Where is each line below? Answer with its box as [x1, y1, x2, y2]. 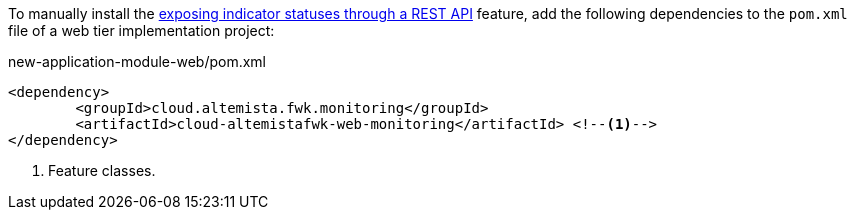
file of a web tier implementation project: [8, 22, 275, 39]
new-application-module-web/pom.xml [8, 53, 266, 70]
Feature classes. [48, 162, 156, 179]
